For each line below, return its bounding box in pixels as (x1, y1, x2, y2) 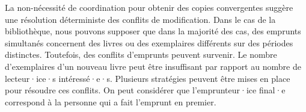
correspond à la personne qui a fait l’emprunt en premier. (5, 95, 216, 108)
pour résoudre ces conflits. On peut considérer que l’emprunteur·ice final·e (5, 84, 286, 96)
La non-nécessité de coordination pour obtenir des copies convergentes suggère (5, 1, 293, 13)
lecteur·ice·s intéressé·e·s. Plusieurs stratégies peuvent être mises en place (5, 72, 290, 84)
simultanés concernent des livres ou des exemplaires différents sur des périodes (5, 36, 293, 49)
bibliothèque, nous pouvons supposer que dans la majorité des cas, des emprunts (5, 25, 301, 37)
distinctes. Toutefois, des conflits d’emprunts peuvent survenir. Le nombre (5, 48, 277, 61)
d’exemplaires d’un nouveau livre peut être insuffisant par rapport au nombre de (5, 60, 301, 72)
